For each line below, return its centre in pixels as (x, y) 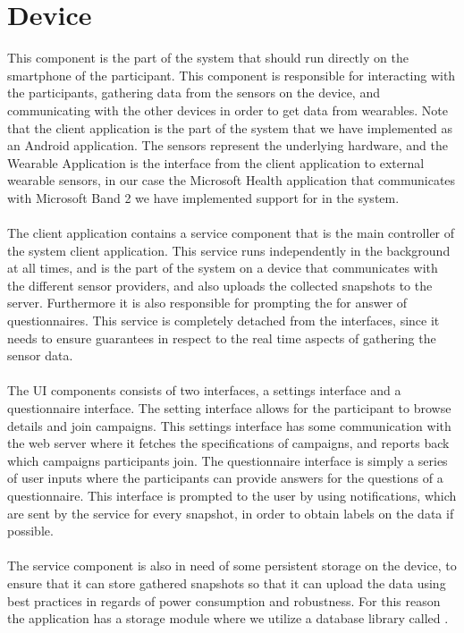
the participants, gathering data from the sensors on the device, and (194, 93)
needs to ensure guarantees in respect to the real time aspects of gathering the (222, 338)
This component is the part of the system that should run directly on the (208, 58)
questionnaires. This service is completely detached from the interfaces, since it (224, 321)
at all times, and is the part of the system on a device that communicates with (223, 268)
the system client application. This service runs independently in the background (229, 250)
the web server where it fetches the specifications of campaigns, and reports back (228, 443)
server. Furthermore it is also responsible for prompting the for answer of (207, 303)
